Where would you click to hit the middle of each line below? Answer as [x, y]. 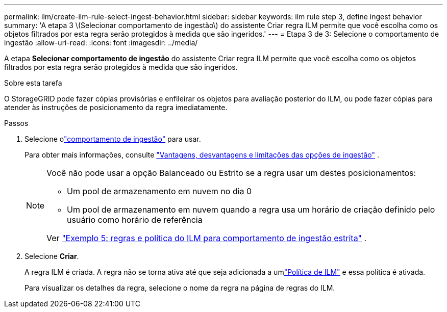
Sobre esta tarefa [33, 83]
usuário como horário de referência [135, 220]
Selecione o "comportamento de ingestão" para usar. [113, 139]
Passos [16, 123]
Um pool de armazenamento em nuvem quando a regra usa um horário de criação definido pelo [251, 210]
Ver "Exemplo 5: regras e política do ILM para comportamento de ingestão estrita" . [207, 238]
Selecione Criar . [52, 256]
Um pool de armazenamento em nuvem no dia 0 [159, 191]
